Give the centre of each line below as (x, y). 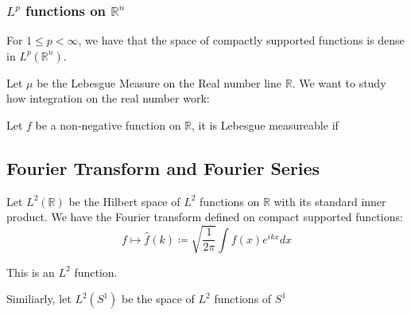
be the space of (158, 299)
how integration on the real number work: (108, 98)
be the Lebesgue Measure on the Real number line (159, 82)
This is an (31, 272)
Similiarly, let (39, 299)
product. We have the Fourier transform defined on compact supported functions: (205, 217)
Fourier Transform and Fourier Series (163, 167)
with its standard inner (330, 201)
